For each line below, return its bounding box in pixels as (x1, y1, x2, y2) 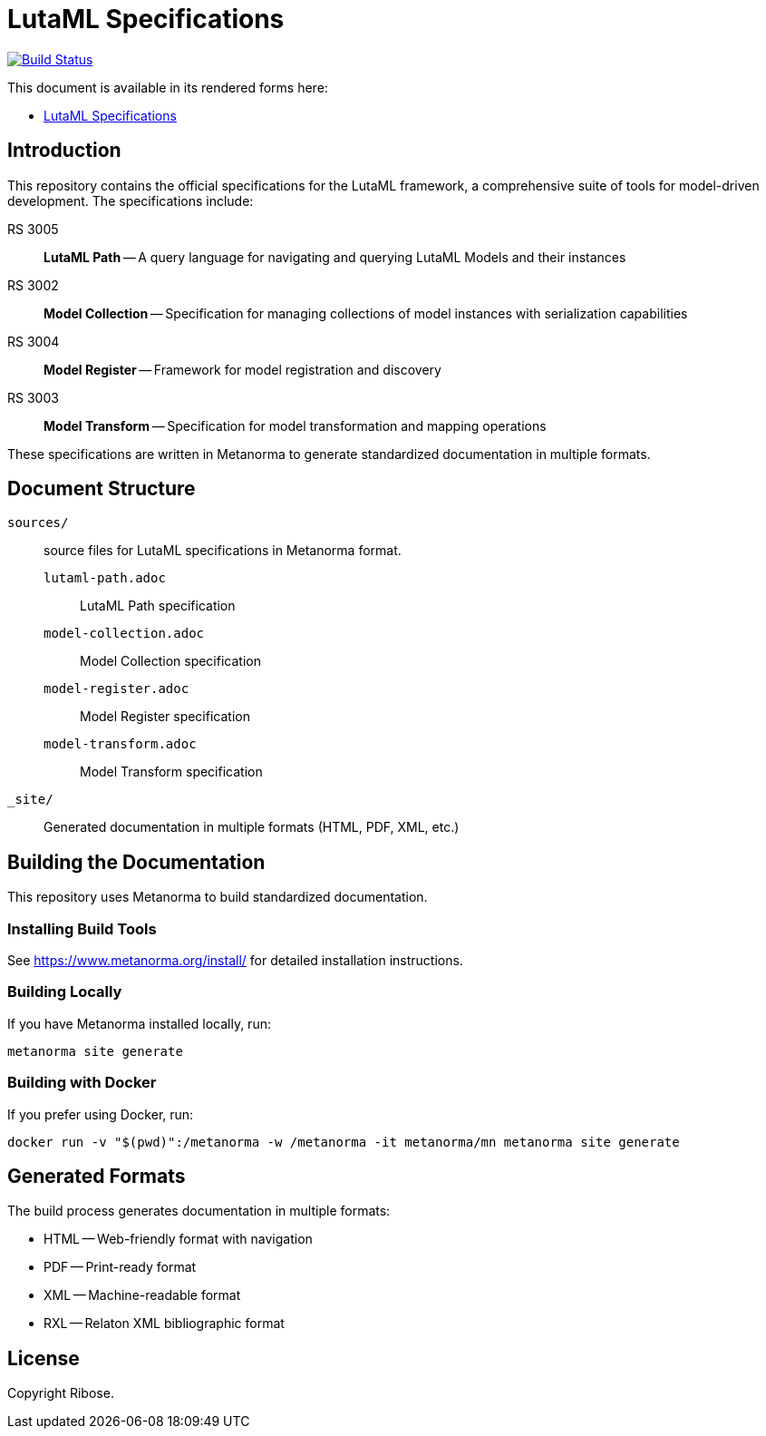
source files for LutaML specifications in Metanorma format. (44, 542, 402, 559)
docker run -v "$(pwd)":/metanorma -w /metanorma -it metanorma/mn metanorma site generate (7, 1134, 680, 1149)
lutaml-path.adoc (44, 571, 166, 586)
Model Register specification (80, 708, 250, 725)
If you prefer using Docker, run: (7, 1106, 194, 1122)
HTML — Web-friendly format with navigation (44, 1231, 313, 1247)
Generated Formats (7, 1164, 186, 1187)
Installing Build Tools (7, 919, 157, 938)
